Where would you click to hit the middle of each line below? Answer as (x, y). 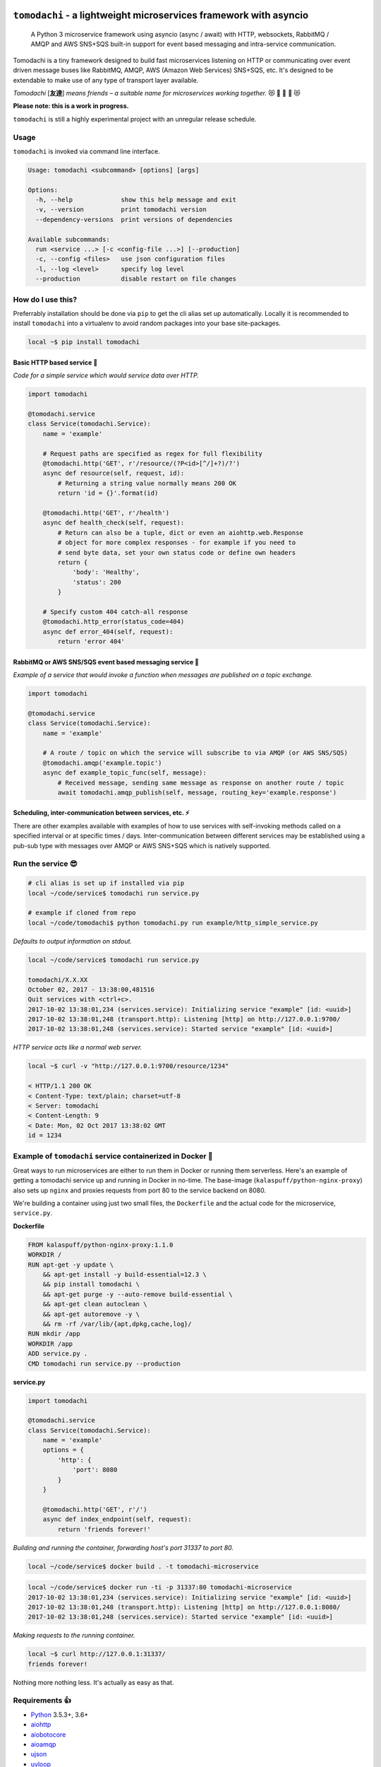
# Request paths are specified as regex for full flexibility (152, 453)
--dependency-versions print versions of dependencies (134, 219)
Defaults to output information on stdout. (72, 941)
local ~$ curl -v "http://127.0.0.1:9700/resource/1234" (128, 1066)
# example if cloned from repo (82, 913)
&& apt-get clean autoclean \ (95, 1304)
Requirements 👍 (42, 1701)
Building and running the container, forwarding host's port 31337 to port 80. (123, 1547)
